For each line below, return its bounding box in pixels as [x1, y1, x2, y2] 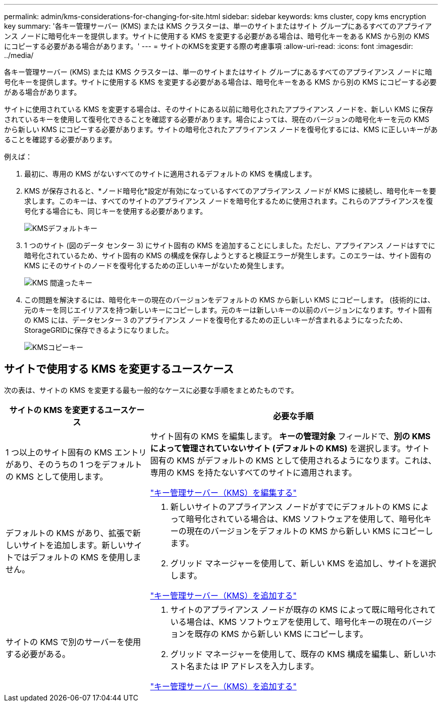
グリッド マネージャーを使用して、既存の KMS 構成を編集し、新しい [170, 649, 428, 659]
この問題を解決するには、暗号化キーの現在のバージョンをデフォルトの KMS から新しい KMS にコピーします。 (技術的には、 [24, 296, 435, 304]
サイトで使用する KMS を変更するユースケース [4, 363, 234, 376]
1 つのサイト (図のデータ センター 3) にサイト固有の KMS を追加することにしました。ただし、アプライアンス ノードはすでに [24, 241, 435, 250]
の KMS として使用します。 [6, 471, 108, 482]
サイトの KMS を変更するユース [9, 404, 129, 415]
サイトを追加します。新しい [22, 540, 126, 550]
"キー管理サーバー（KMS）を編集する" [150, 487, 297, 498]
